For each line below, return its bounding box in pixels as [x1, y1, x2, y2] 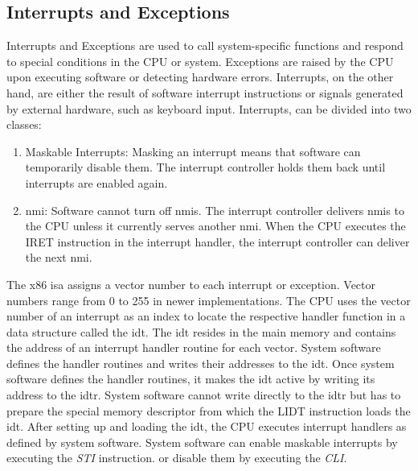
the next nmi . [25, 249, 92, 266]
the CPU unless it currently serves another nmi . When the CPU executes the [25, 217, 406, 234]
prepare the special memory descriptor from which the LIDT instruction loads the [6, 402, 411, 419]
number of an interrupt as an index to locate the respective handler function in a [6, 308, 406, 324]
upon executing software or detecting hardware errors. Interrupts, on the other [6, 68, 394, 85]
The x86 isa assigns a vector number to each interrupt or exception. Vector [6, 275, 376, 292]
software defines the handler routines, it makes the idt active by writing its [6, 370, 375, 387]
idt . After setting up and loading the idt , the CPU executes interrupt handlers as [6, 418, 407, 435]
